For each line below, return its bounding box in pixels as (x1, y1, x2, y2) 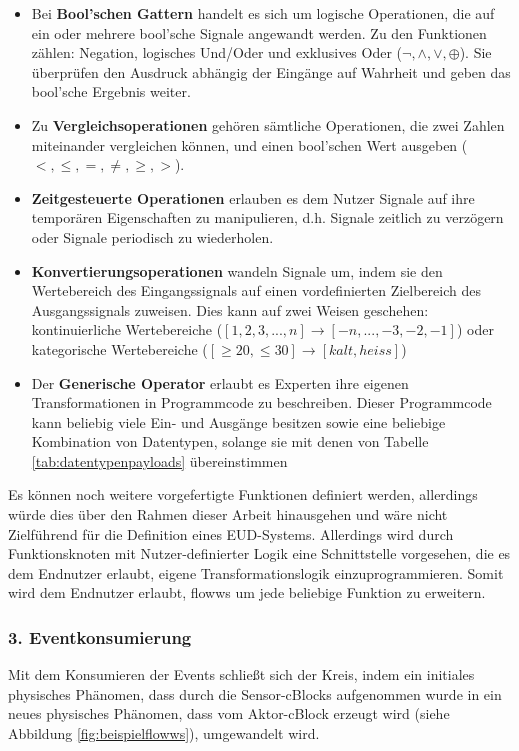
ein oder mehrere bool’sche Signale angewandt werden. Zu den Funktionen (31, 22, 487, 43)
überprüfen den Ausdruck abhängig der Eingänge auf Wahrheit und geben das (31, 61, 511, 82)
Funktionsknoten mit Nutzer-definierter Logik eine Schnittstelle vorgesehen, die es (8, 543, 511, 564)
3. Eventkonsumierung (8, 624, 192, 649)
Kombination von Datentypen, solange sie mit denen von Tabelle (31, 431, 429, 452)
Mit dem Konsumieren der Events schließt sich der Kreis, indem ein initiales (8, 664, 475, 685)
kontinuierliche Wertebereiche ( (31, 319, 223, 340)
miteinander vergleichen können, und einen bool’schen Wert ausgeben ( (31, 134, 468, 155)
